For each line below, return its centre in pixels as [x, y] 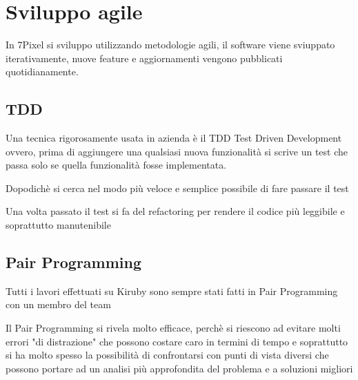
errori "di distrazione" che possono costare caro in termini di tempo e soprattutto [177, 341]
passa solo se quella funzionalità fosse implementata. [116, 165]
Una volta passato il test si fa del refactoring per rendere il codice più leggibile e [175, 211]
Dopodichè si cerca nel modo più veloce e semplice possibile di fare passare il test [177, 188]
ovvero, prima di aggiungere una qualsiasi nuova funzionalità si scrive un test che [177, 151]
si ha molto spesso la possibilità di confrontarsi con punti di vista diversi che [167, 355]
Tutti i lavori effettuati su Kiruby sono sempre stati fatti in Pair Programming [172, 291]
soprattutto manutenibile [58, 225]
